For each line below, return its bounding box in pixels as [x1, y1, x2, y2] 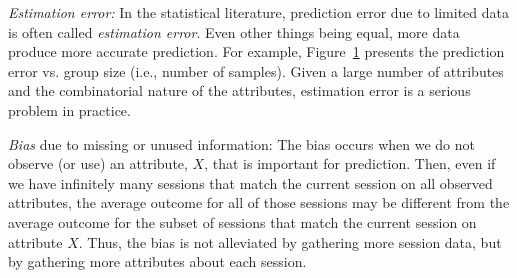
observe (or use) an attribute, [8, 153, 188, 174]
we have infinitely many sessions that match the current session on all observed [8, 172, 493, 193]
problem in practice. [8, 99, 131, 120]
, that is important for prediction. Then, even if [204, 153, 496, 174]
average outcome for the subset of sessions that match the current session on [8, 211, 477, 232]
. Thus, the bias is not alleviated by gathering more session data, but [78, 231, 502, 252]
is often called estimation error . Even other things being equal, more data [8, 21, 460, 42]
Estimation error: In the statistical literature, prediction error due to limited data [8, 2, 510, 22]
